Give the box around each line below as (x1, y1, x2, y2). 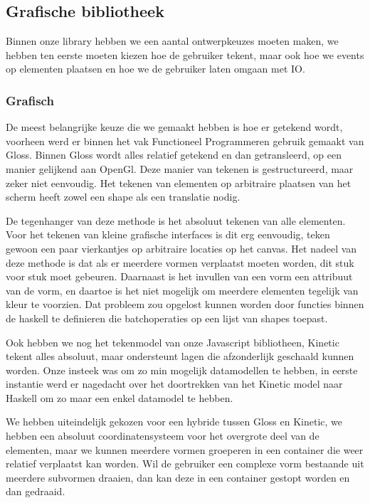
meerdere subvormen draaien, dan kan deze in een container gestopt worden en (6, 470, 350, 485)
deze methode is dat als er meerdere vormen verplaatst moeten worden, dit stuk (6, 255, 354, 270)
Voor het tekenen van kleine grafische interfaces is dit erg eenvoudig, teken (6, 227, 330, 242)
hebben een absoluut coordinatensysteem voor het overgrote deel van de (6, 428, 319, 443)
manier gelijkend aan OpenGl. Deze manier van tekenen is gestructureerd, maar (6, 161, 354, 176)
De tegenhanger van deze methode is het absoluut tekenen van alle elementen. (6, 213, 346, 228)
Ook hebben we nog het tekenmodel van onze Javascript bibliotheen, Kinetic (6, 334, 339, 349)
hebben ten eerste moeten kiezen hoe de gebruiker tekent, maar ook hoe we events (6, 47, 364, 62)
